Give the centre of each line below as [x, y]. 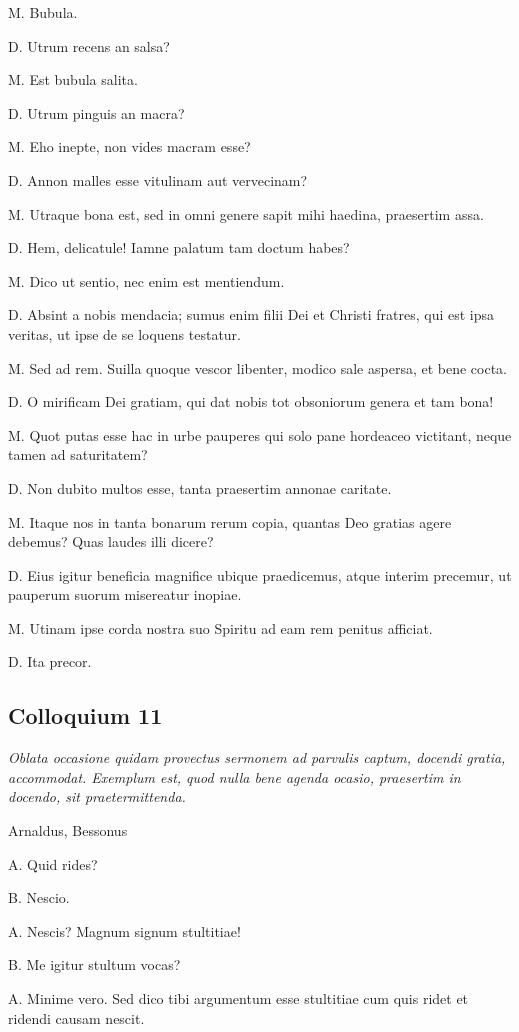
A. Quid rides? [53, 863]
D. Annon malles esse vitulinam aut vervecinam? [158, 179]
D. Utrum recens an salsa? [89, 45]
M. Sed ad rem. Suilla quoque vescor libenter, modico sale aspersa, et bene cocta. [257, 367]
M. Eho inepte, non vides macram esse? [129, 146]
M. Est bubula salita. [73, 79]
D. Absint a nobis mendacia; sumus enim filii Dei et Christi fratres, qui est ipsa [251, 314]
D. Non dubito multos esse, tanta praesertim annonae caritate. [200, 487]
